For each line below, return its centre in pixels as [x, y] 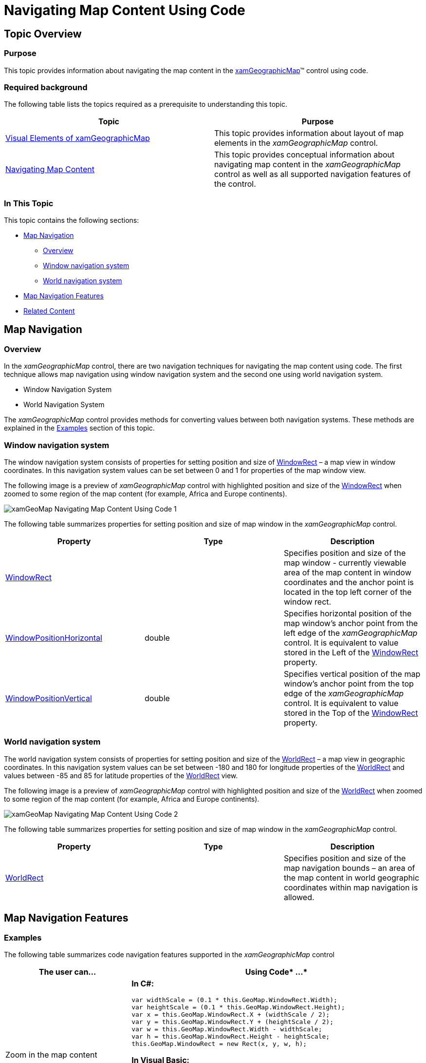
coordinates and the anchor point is [349, 582]
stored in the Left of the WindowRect [351, 653]
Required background [46, 87]
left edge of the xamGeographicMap [351, 633]
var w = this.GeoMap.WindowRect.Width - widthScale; [227, 1029]
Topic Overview [43, 34]
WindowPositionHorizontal [54, 638]
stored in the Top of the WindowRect [351, 713]
